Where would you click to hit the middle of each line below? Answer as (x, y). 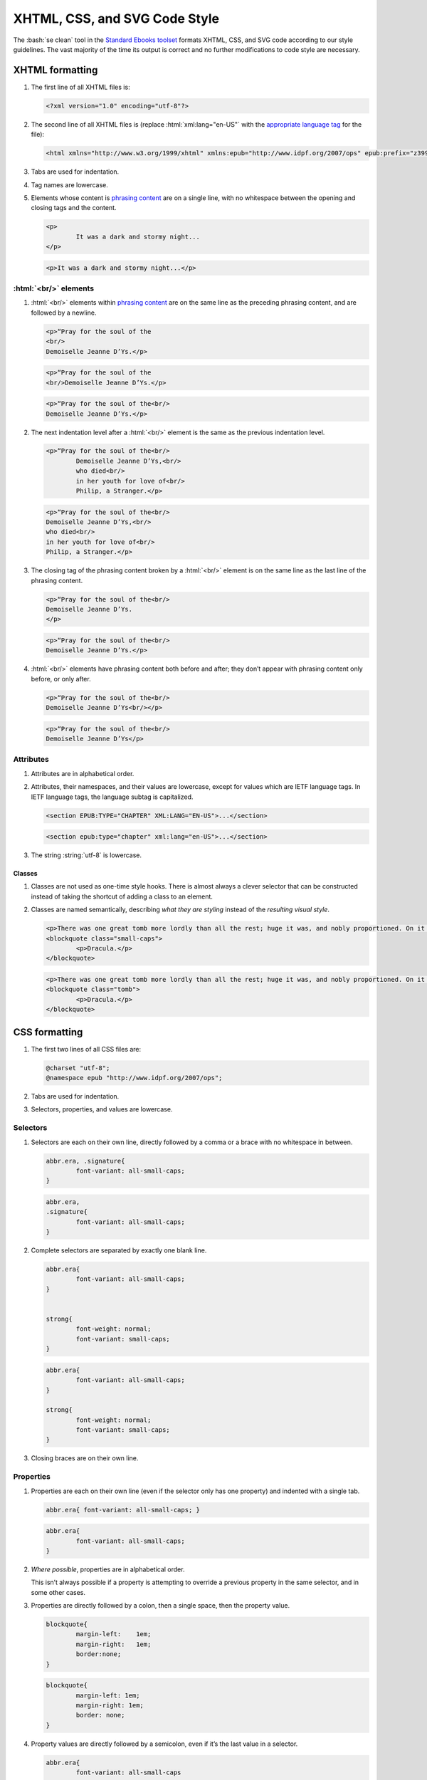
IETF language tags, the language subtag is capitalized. (112, 797)
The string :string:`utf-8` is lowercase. (86, 855)
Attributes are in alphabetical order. (83, 773)
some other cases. (58, 1592)
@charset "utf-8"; (78, 1068)
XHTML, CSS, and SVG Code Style (116, 19)
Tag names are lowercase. (69, 184)
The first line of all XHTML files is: (81, 87)
